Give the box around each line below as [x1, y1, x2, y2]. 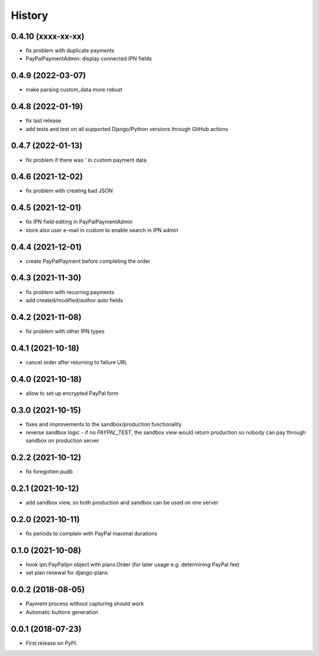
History [11, 9, 48, 22]
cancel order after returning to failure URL [25, 358, 128, 365]
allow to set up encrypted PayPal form [25, 390, 119, 397]
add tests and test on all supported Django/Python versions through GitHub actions [25, 125, 229, 132]
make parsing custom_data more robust [25, 86, 123, 93]
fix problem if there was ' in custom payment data [25, 156, 147, 164]
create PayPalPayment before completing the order [25, 257, 151, 265]
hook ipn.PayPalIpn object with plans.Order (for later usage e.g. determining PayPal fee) [25, 561, 240, 568]
